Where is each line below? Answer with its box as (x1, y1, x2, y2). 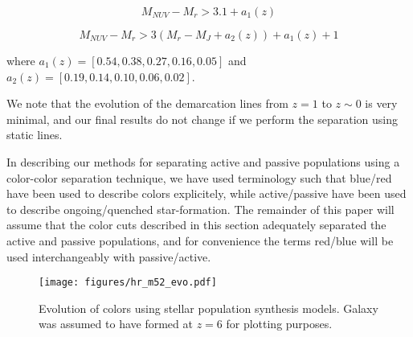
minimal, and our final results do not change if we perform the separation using (6, 110, 399, 127)
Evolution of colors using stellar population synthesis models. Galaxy (39, 299, 378, 316)
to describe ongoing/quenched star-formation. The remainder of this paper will (6, 200, 395, 217)
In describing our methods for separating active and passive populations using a (6, 153, 400, 170)
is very (365, 95, 398, 112)
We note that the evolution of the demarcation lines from (6, 95, 288, 112)
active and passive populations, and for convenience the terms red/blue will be (6, 232, 394, 249)
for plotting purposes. (226, 315, 333, 332)
